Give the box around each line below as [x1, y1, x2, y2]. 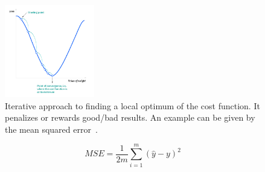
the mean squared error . [5, 123, 98, 135]
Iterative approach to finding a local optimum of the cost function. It [5, 99, 260, 112]
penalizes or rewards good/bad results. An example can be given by [5, 111, 255, 124]
